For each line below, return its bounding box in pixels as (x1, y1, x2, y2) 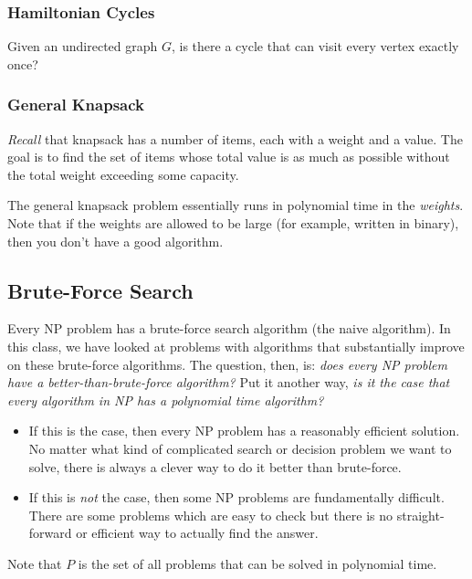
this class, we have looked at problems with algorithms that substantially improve (7, 336, 465, 355)
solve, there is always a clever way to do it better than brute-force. (28, 457, 402, 476)
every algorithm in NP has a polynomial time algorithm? (7, 390, 324, 409)
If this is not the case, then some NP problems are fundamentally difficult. (28, 488, 445, 507)
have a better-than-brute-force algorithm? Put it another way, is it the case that (7, 373, 450, 392)
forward (28, 523, 72, 542)
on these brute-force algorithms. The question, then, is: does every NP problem (7, 354, 448, 374)
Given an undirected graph (7, 37, 158, 56)
